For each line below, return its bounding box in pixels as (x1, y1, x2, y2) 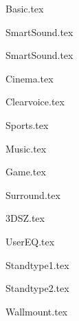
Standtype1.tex (5, 257, 69, 272)
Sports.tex (5, 117, 49, 132)
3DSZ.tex (5, 211, 45, 225)
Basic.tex (5, 1, 44, 15)
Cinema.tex (5, 71, 54, 85)
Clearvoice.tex (5, 94, 65, 109)
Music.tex (5, 141, 47, 155)
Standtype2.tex (5, 281, 69, 295)
